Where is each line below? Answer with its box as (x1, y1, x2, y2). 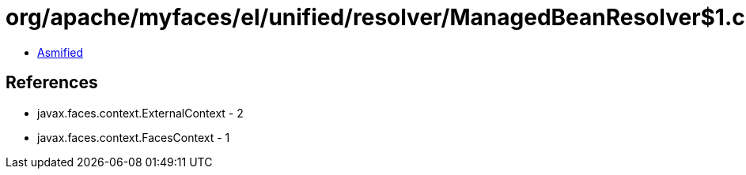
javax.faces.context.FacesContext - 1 (37, 130, 230, 144)
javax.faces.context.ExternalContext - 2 (37, 106, 244, 120)
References (6, 73, 98, 93)
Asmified (37, 45, 84, 59)
